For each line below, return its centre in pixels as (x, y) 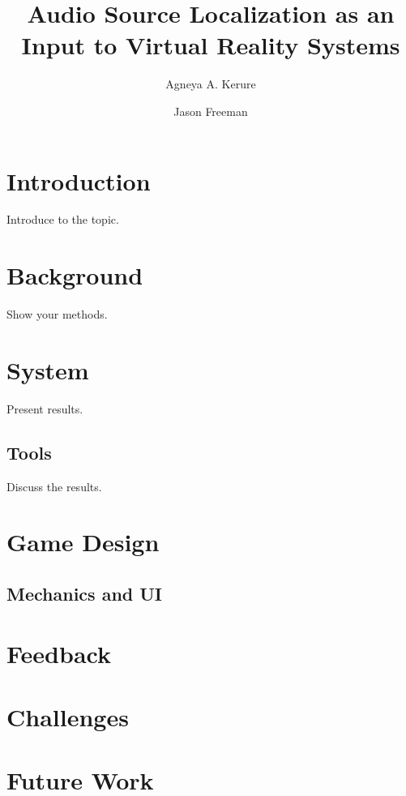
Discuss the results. (54, 486)
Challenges (68, 716)
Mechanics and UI (85, 594)
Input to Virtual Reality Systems (211, 45)
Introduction (79, 180)
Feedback (59, 653)
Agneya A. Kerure (211, 84)
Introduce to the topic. (63, 219)
